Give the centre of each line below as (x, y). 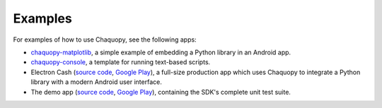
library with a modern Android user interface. (96, 82)
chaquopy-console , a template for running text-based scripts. (121, 62)
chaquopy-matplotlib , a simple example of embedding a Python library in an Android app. (161, 52)
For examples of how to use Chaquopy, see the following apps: (105, 40)
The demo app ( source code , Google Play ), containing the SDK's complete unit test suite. (161, 92)
